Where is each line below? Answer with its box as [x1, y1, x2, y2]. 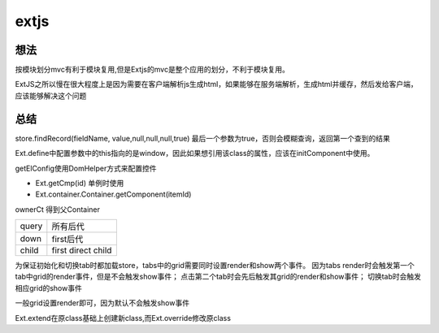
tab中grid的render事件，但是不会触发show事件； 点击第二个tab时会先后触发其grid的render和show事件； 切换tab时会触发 [15, 272, 422, 282]
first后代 [51, 234, 84, 245]
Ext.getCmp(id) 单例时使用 [35, 178, 124, 188]
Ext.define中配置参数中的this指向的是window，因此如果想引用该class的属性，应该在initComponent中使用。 [15, 149, 375, 158]
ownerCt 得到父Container [15, 204, 101, 214]
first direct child [51, 244, 112, 256]
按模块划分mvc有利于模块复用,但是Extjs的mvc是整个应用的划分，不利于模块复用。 [15, 65, 290, 75]
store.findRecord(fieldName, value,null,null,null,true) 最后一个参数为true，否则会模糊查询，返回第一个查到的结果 [15, 133, 390, 143]
